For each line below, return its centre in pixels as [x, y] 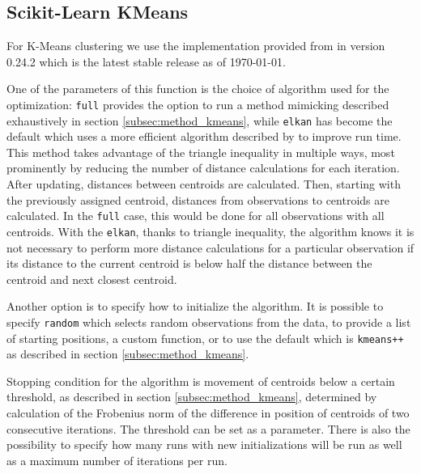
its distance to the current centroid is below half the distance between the [189, 263]
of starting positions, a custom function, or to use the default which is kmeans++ [205, 338]
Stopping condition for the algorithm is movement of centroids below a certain [201, 381]
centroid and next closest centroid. [92, 279]
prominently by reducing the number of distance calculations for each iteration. [203, 168]
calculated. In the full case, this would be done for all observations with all [196, 216]
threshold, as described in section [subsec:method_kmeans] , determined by [192, 397]
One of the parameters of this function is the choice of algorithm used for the [198, 89]
